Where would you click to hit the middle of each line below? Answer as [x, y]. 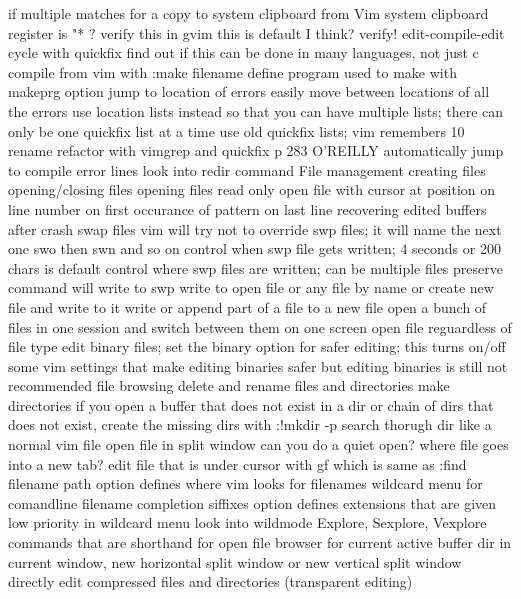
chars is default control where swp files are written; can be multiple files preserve [255, 267]
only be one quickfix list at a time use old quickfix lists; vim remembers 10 [236, 130]
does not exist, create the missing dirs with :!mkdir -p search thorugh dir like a [250, 424]
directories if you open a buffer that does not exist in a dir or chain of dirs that [251, 404]
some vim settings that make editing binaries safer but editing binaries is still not [258, 365]
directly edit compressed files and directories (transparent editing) [210, 581]
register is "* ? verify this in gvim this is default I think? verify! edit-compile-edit [256, 32]
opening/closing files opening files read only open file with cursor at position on [252, 189]
